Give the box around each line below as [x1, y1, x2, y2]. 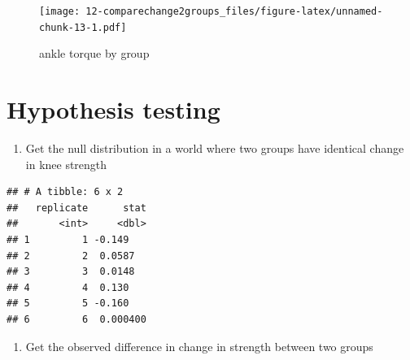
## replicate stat [7, 202, 146, 214]
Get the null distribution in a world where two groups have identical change [25, 140, 404, 157]
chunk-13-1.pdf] [39, 21, 127, 33]
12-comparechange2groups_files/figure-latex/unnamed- [85, 6, 383, 17]
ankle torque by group [39, 45, 150, 62]
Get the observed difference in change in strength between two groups [25, 337, 373, 354]
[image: [39, 6, 81, 17]
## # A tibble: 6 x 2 [7, 186, 124, 198]
